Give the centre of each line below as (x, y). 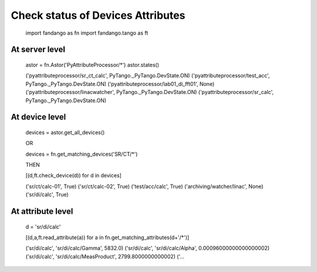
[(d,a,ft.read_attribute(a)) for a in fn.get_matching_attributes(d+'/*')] (107, 237)
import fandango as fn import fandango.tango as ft (87, 33)
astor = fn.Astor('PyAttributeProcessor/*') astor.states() (92, 65)
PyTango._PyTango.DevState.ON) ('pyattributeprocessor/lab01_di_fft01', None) (120, 84)
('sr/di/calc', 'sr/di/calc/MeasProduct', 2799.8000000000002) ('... (105, 256)
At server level (38, 50)
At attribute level (42, 211)
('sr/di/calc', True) (47, 194)
